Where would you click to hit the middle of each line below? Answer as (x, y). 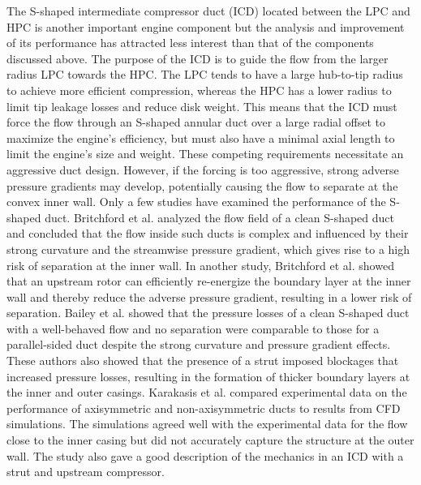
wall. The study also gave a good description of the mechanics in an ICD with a (205, 455)
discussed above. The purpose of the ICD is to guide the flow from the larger (198, 58)
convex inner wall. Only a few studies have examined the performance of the (196, 202)
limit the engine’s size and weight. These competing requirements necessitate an (205, 154)
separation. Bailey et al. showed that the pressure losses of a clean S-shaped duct (208, 313)
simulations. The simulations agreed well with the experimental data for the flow (207, 424)
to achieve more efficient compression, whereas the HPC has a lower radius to (199, 90)
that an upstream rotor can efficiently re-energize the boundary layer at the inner (209, 281)
